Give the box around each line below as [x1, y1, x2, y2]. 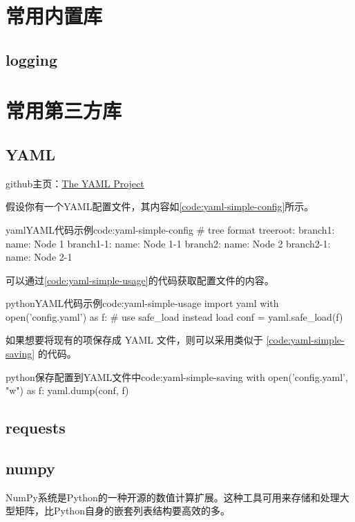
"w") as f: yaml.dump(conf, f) [6, 383, 129, 398]
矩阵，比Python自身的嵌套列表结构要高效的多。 [15, 503, 230, 518]
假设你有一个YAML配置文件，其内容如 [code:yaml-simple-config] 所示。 [6, 199, 314, 214]
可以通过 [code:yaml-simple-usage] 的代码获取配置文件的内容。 [6, 272, 274, 287]
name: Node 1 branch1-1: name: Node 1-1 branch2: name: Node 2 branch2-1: [6, 236, 331, 250]
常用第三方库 [6, 96, 122, 124]
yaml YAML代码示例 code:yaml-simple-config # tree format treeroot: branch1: [6, 222, 335, 236]
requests [6, 417, 66, 438]
